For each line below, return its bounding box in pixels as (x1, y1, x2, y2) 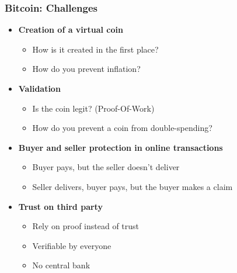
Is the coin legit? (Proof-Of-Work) (32, 102, 155, 114)
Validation (18, 82, 61, 94)
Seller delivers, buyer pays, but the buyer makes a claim (32, 180, 233, 192)
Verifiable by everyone (32, 239, 111, 251)
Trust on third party (18, 200, 103, 212)
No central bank (32, 259, 90, 271)
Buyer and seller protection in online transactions (18, 141, 223, 153)
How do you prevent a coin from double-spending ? (32, 122, 212, 134)
